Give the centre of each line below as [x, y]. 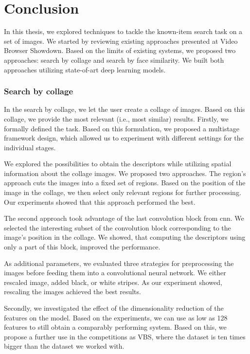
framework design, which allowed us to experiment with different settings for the [124, 138]
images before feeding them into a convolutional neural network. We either [115, 273]
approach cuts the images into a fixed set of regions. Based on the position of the [125, 183]
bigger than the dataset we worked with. [64, 346]
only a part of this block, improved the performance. [82, 247]
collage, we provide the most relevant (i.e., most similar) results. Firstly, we [116, 118]
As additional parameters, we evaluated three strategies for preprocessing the [119, 263]
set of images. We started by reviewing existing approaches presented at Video [121, 41]
